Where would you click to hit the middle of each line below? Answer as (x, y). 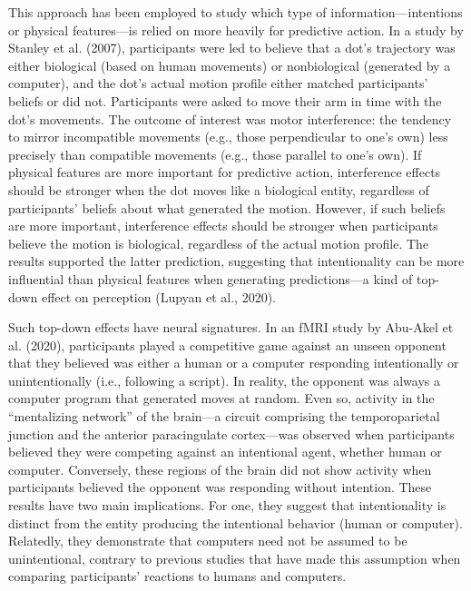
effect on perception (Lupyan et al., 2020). (159, 296)
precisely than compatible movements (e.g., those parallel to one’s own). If (215, 154)
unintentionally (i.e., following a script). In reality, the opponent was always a (224, 380)
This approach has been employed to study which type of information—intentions (235, 12)
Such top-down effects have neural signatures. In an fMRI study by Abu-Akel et (231, 327)
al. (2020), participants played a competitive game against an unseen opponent (227, 345)
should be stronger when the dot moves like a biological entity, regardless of (219, 189)
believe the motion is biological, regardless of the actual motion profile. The (219, 243)
